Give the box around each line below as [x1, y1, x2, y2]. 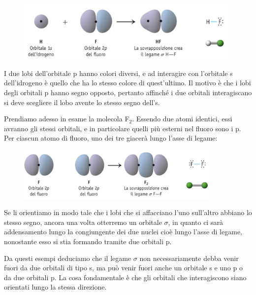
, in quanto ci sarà [168, 217, 223, 227]
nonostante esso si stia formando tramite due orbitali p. [4, 236, 172, 247]
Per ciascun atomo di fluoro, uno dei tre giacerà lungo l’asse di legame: [4, 133, 218, 143]
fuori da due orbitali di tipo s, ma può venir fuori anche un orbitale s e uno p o [4, 262, 243, 273]
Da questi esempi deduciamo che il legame [4, 253, 131, 263]
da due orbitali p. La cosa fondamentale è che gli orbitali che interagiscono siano [4, 272, 247, 282]
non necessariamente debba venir [139, 253, 239, 263]
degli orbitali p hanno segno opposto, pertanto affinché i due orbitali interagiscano [4, 87, 252, 98]
